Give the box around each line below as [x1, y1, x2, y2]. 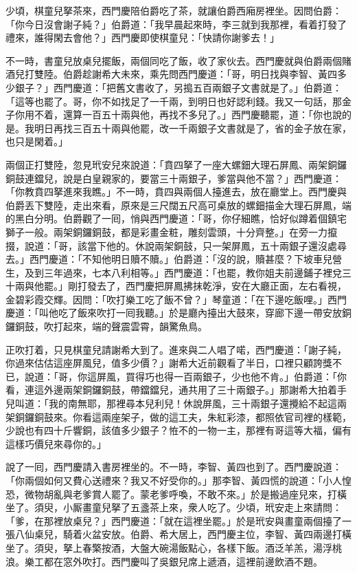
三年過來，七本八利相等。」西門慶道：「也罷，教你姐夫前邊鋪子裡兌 [43, 265, 342, 279]
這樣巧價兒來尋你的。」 [5, 436, 106, 451]
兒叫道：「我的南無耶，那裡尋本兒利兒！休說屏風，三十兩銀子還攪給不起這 [5, 396, 337, 411]
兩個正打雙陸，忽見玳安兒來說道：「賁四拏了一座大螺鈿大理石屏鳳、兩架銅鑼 [5, 157, 347, 171]
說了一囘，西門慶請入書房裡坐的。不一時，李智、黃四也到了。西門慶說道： [5, 460, 342, 474]
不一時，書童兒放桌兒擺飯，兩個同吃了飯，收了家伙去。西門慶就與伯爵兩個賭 [5, 53, 352, 67]
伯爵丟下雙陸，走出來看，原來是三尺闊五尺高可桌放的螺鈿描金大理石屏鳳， [5, 197, 342, 212]
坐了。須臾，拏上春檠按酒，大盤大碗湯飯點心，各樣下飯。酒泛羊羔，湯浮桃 [5, 540, 342, 554]
